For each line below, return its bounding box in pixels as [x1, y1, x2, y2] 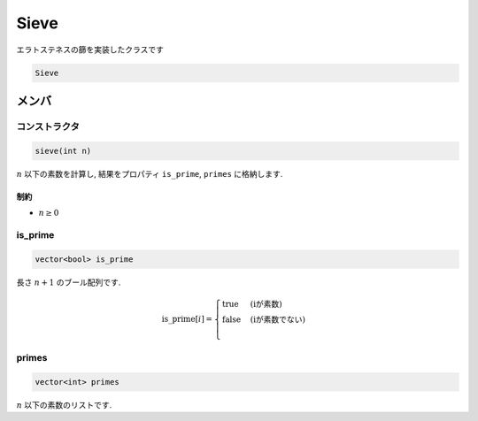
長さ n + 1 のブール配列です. [16, 277, 121, 287]
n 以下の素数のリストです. [16, 399, 112, 410]
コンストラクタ [16, 120, 80, 133]
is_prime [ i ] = [161, 314, 212, 324]
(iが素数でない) [250, 314, 305, 325]
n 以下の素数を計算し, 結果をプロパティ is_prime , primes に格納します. [16, 168, 283, 179]
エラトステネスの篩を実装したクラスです [16, 44, 164, 55]
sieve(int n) [35, 146, 92, 156]
